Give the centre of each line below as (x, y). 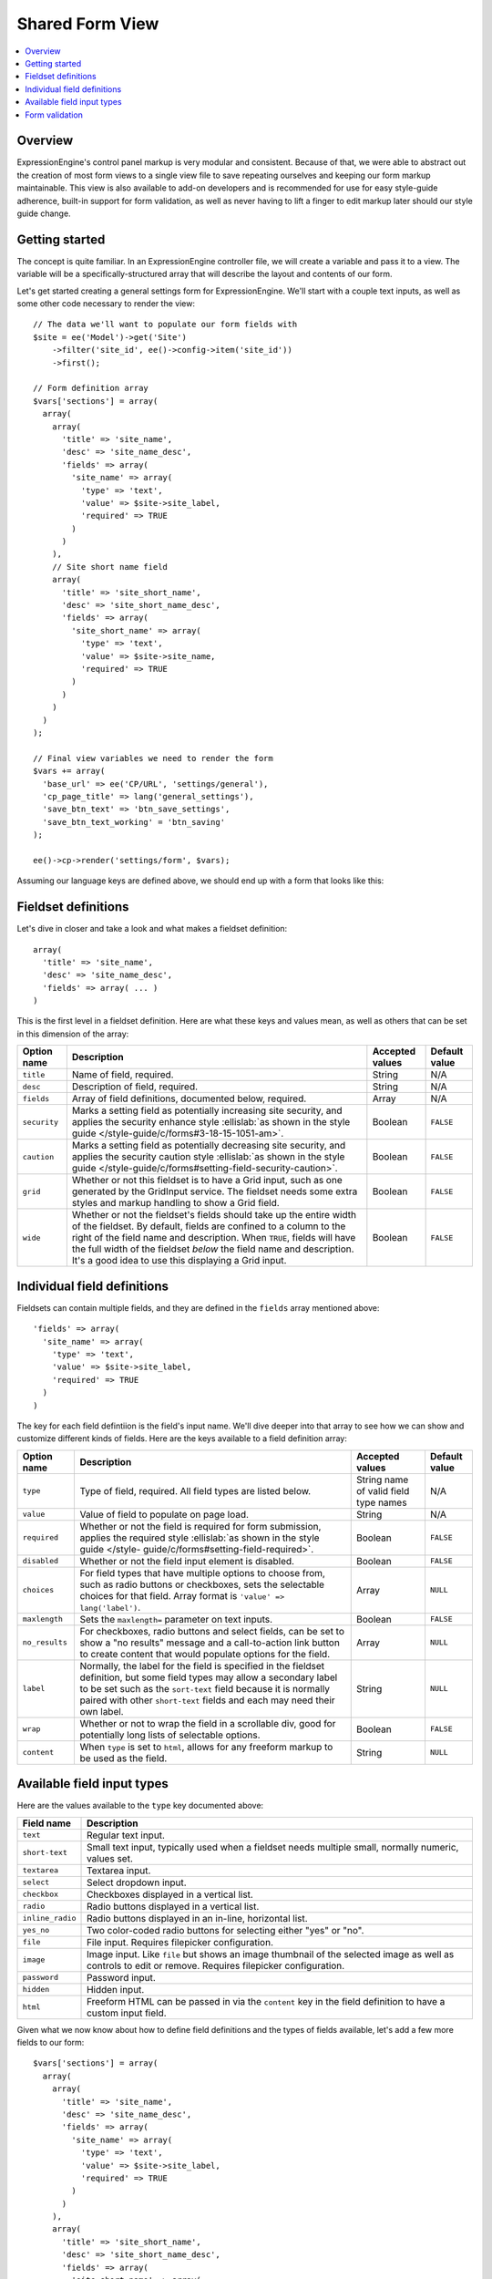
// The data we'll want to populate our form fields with (165, 325)
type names (381, 1502)
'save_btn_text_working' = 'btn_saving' (134, 822)
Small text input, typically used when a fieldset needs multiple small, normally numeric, (273, 1847)
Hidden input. (116, 1989)
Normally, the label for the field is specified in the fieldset (202, 1665)
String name (382, 1480)
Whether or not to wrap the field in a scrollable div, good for (208, 1723)
